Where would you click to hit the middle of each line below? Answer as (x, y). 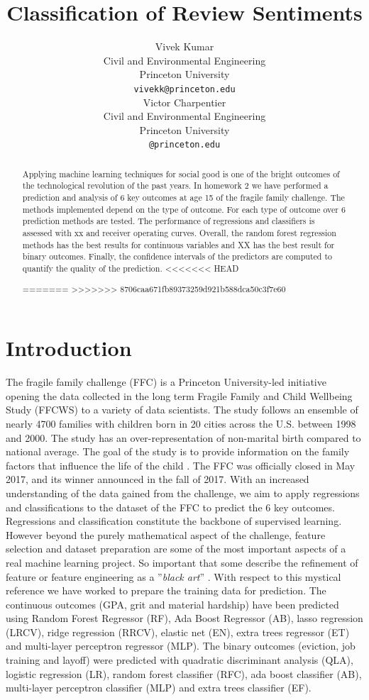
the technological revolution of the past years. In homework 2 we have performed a (175, 185)
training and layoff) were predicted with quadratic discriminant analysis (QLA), (180, 660)
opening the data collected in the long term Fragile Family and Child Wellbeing (179, 395)
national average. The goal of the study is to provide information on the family (178, 451)
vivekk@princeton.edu (184, 89)
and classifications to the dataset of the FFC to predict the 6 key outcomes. (170, 507)
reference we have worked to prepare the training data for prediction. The (166, 590)
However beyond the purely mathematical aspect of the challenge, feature (166, 534)
